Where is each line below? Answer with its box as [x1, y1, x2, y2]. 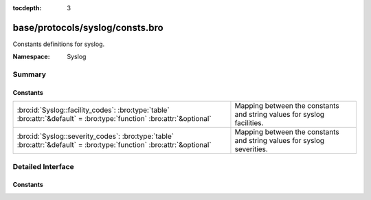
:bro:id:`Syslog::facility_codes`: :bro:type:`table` [16, 105, 170, 115]
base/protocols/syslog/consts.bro [12, 21, 164, 34]
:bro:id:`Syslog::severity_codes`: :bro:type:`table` [16, 131, 175, 141]
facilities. [234, 118, 264, 128]
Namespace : [12, 52, 51, 61]
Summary [12, 69, 47, 79]
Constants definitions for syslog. [12, 40, 105, 48]
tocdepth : [12, 4, 42, 12]
